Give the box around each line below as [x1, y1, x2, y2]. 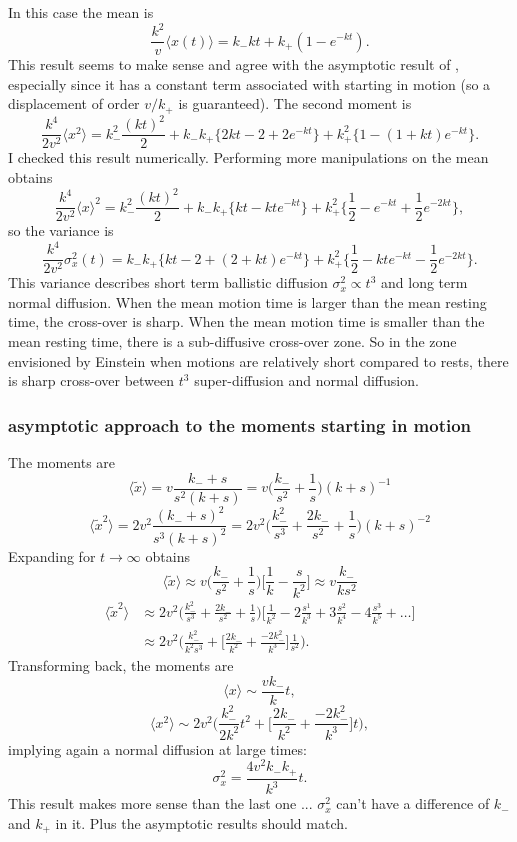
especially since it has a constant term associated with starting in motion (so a [8, 73, 491, 94]
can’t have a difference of [336, 793, 490, 814]
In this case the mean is [8, 2, 154, 22]
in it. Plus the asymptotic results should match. [55, 812, 348, 833]
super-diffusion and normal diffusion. [194, 370, 419, 391]
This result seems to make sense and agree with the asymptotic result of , [8, 54, 459, 75]
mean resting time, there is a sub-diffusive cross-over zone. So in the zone [8, 331, 457, 352]
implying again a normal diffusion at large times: [8, 738, 307, 759]
